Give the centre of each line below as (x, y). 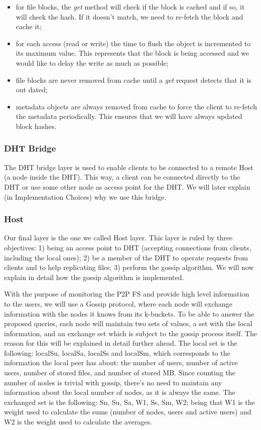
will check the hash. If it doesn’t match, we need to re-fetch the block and (129, 16)
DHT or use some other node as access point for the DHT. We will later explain (127, 186)
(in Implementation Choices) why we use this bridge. (85, 196)
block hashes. (36, 126)
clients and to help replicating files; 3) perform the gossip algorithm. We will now (129, 267)
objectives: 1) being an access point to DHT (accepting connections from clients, (128, 247)
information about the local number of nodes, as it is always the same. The (120, 392)
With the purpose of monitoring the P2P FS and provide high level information (127, 294)
